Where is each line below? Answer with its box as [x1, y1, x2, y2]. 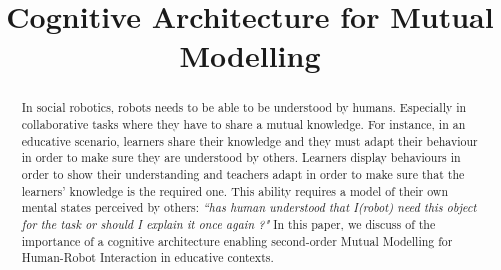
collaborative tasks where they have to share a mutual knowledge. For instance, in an [21, 116, 466, 133]
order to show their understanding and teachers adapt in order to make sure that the [21, 165, 465, 182]
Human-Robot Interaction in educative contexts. [21, 249, 274, 266]
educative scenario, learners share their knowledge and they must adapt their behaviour [21, 132, 478, 149]
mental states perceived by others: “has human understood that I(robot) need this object [21, 199, 477, 216]
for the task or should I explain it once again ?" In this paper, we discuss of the [21, 215, 436, 232]
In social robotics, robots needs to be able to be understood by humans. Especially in [21, 99, 467, 116]
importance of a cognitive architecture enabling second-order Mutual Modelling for [21, 232, 453, 249]
